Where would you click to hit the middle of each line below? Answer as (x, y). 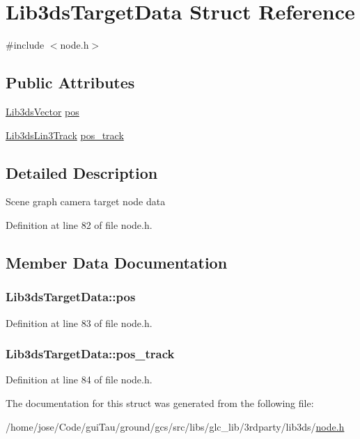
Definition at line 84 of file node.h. (79, 380)
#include (25, 45)
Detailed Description (82, 172)
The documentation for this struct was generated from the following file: (160, 402)
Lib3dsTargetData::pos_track (90, 354)
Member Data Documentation (117, 262)
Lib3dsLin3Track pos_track (65, 135)
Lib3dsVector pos (42, 111)
